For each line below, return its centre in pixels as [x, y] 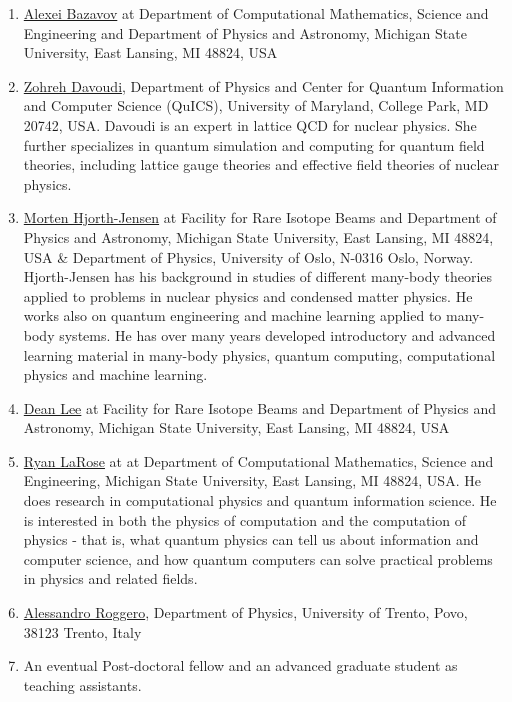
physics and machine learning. [115, 374]
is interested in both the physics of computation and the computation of [244, 519]
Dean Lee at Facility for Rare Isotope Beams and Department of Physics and [260, 407]
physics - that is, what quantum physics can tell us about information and [251, 539]
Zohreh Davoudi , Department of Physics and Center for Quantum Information [263, 85]
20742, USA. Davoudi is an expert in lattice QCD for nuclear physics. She [250, 124]
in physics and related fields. [110, 578]
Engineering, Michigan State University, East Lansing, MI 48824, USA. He [252, 480]
